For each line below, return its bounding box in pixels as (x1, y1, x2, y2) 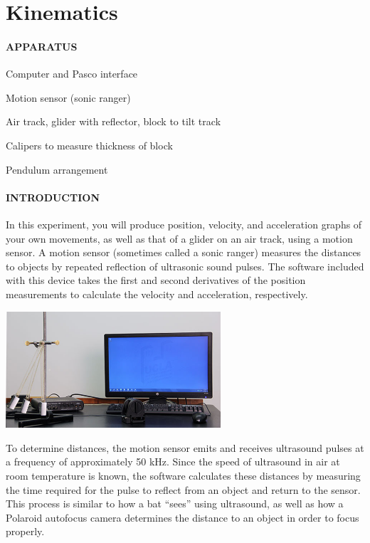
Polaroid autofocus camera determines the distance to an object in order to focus (6, 510, 359, 524)
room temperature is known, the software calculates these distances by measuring (6, 468, 361, 483)
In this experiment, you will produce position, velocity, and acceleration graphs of (6, 216, 362, 231)
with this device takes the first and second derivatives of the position (6, 273, 306, 288)
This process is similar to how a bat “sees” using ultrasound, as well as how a (6, 496, 344, 511)
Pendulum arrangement (6, 162, 108, 176)
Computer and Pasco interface (6, 66, 138, 81)
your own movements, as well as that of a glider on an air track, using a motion (6, 231, 353, 246)
